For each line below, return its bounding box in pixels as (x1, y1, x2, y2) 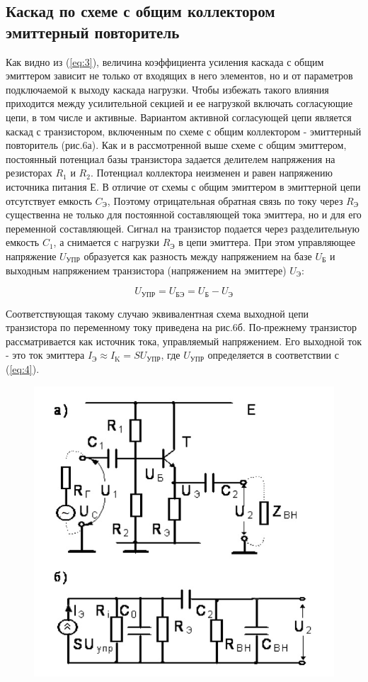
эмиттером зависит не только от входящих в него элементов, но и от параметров (6, 68, 353, 83)
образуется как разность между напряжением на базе (84, 248, 312, 263)
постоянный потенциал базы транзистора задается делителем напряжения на (6, 151, 335, 166)
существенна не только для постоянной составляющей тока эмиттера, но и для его (6, 207, 362, 222)
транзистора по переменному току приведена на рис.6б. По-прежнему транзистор (6, 320, 357, 335)
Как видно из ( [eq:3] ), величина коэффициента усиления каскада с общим (6, 54, 324, 69)
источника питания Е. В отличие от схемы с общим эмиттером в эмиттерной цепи (6, 179, 361, 194)
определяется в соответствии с (207, 347, 339, 362)
